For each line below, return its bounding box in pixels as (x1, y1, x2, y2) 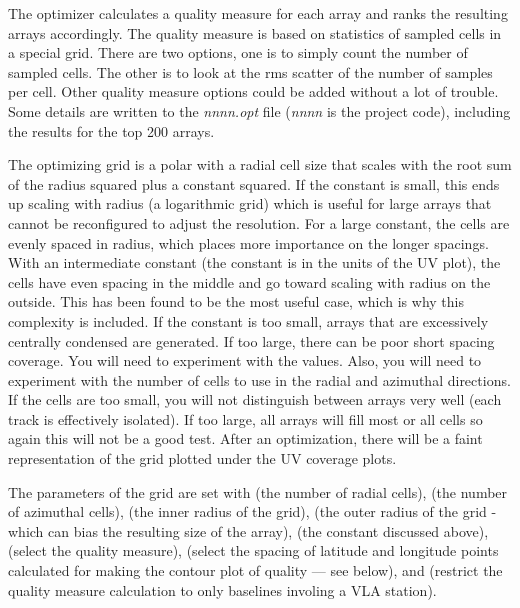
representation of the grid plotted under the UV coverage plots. (8, 448, 397, 469)
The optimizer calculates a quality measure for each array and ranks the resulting (8, 3, 508, 23)
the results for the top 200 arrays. (8, 120, 215, 141)
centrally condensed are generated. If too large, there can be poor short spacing (8, 330, 495, 351)
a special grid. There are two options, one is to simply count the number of (8, 42, 468, 63)
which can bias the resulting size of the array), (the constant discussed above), (8, 520, 489, 541)
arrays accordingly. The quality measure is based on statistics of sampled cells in (8, 22, 502, 43)
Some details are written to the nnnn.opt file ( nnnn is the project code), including (8, 100, 511, 121)
